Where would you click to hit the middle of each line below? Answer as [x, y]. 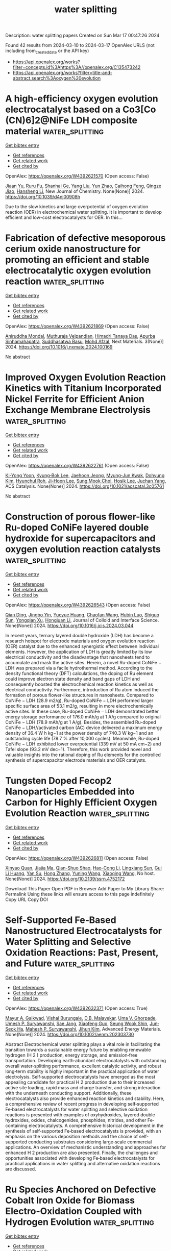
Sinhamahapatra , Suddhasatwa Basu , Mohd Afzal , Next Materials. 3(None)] [85, 341]
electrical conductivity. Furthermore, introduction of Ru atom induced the [82, 689]
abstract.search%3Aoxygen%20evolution [57, 78]
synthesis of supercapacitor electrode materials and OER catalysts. [76, 760]
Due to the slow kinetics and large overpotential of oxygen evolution [77, 206]
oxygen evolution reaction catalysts [83, 549]
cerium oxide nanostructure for [73, 249]
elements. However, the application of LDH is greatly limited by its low [79, 652]
